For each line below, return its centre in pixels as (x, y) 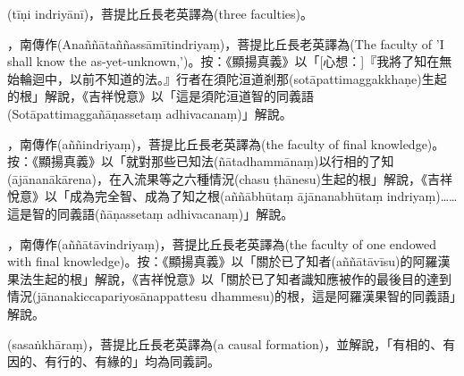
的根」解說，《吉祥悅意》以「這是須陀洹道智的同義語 (160, 96)
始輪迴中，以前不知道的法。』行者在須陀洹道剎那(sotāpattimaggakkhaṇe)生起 (227, 78)
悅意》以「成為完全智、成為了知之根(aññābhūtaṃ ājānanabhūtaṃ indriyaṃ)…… (232, 196)
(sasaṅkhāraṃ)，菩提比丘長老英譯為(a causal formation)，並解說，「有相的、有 (232, 343)
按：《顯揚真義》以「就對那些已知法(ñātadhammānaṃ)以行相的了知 (201, 161)
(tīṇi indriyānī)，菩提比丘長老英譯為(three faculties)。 (160, 13)
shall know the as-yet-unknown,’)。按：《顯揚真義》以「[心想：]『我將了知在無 (230, 61)
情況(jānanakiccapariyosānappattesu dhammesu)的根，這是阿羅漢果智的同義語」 (232, 296)
